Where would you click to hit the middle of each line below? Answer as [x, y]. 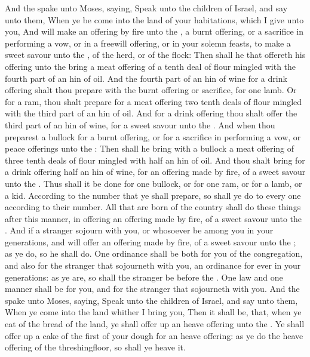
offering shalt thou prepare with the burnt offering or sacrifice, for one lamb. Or [151, 90]
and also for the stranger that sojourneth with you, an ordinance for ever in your [153, 265]
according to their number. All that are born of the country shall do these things [153, 207]
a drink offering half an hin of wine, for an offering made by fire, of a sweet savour [155, 172]
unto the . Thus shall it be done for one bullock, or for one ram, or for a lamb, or [154, 183]
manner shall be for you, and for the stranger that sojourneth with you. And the [152, 289]
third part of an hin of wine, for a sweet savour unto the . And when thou [140, 124]
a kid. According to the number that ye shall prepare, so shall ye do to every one [153, 195]
